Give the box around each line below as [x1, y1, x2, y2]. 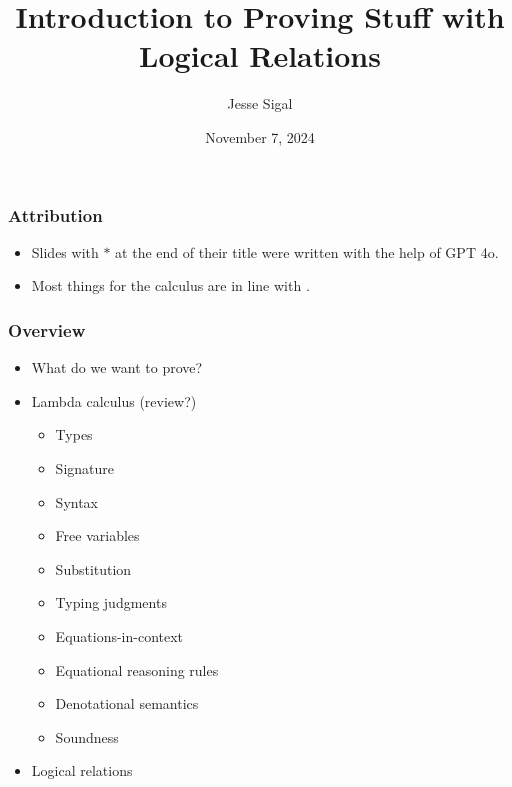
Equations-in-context [55, 625, 184, 646]
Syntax [55, 491, 98, 512]
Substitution [55, 558, 132, 579]
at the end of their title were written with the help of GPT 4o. [115, 241, 499, 262]
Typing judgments [55, 592, 167, 613]
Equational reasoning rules [55, 659, 219, 680]
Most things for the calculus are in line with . [31, 275, 310, 296]
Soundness [55, 726, 119, 747]
